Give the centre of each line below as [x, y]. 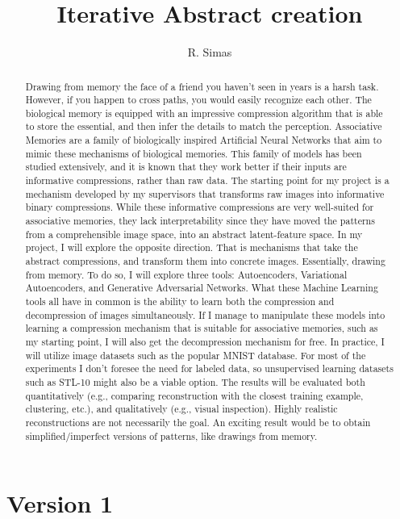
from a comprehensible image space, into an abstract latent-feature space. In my [194, 234]
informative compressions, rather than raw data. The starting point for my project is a [207, 180]
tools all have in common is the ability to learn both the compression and [180, 301]
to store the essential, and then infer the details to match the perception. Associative [204, 126]
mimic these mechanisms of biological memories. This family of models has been [194, 153]
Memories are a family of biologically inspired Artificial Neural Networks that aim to [204, 140]
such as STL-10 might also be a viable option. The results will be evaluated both [195, 381]
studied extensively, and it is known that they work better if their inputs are [186, 167]
